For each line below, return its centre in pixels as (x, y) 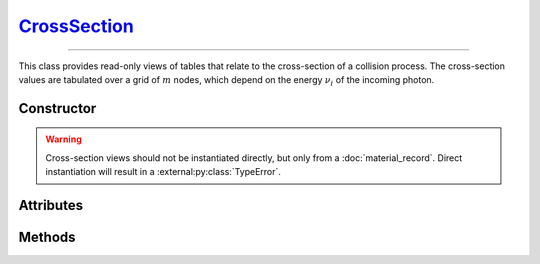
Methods (47, 236)
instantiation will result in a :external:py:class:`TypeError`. (163, 172)
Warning (63, 139)
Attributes (51, 205)
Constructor (57, 108)
